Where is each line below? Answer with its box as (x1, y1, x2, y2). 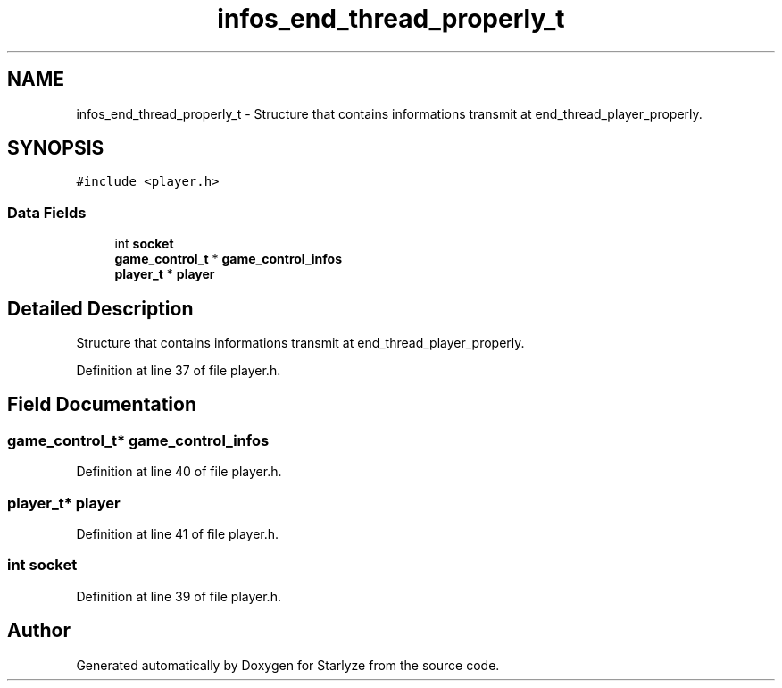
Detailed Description (7, 297, 194, 320)
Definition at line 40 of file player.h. (76, 464, 282, 480)
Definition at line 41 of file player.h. (76, 526, 279, 541)
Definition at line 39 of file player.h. (76, 588, 281, 604)
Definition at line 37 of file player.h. (76, 363, 281, 379)
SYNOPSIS (7, 137, 104, 160)
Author (7, 619, 71, 642)
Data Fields (7, 203, 87, 222)
